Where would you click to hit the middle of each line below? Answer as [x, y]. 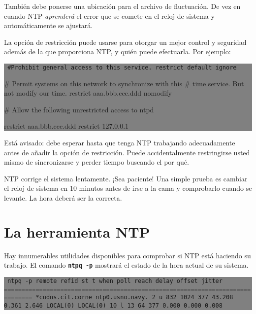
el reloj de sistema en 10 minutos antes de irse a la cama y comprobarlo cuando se [128, 188]
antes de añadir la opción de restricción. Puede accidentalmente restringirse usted [127, 152]
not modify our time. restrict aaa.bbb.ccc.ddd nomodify [88, 93]
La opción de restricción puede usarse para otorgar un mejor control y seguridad [125, 42]
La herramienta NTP [77, 231]
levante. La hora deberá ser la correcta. [63, 197]
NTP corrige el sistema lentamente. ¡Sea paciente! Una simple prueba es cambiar [126, 178]
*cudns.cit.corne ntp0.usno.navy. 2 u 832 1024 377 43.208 [134, 297]
